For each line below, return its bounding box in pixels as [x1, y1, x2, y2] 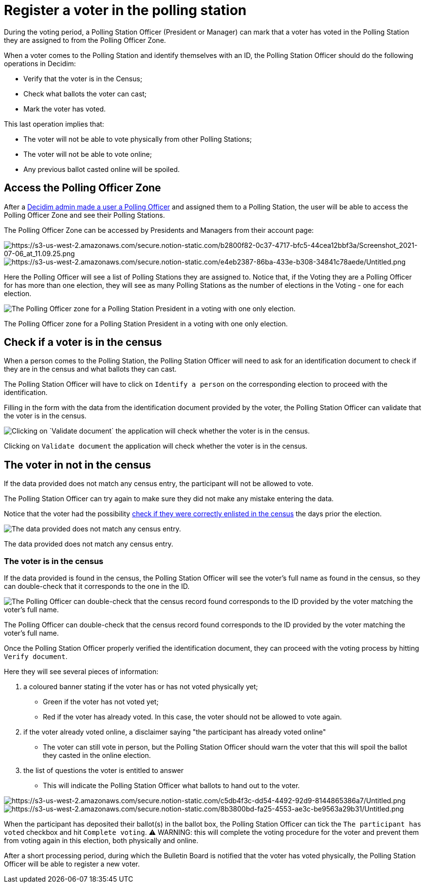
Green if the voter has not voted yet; [43, 698, 159, 706]
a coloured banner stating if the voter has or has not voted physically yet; [23, 682, 258, 691]
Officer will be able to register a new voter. [4, 860, 140, 868]
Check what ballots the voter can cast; [23, 89, 147, 98]
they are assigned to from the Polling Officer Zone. [4, 36, 166, 44]
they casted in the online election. [43, 751, 151, 760]
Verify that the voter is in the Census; [23, 74, 143, 83]
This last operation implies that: [4, 119, 104, 128]
